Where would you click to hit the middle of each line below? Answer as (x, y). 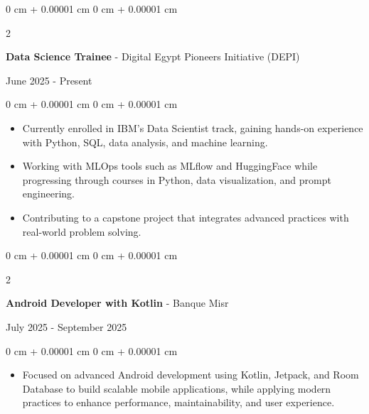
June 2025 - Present (49, 80)
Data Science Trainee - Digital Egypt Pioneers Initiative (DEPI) (153, 56)
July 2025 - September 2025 (66, 326)
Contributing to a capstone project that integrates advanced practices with (186, 217)
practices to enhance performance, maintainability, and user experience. (178, 402)
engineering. (48, 194)
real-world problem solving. (82, 231)
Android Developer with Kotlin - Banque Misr (117, 303)
